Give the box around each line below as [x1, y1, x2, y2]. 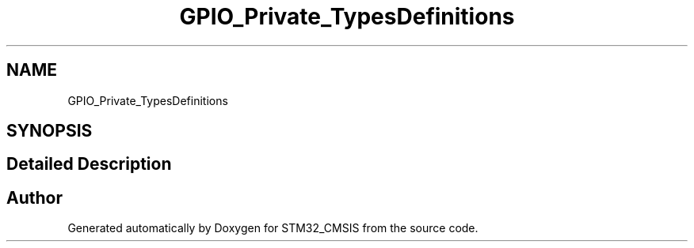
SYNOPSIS [6, 121, 93, 141]
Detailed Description [6, 154, 172, 175]
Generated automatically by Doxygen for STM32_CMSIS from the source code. [67, 221, 479, 235]
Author [6, 187, 63, 208]
